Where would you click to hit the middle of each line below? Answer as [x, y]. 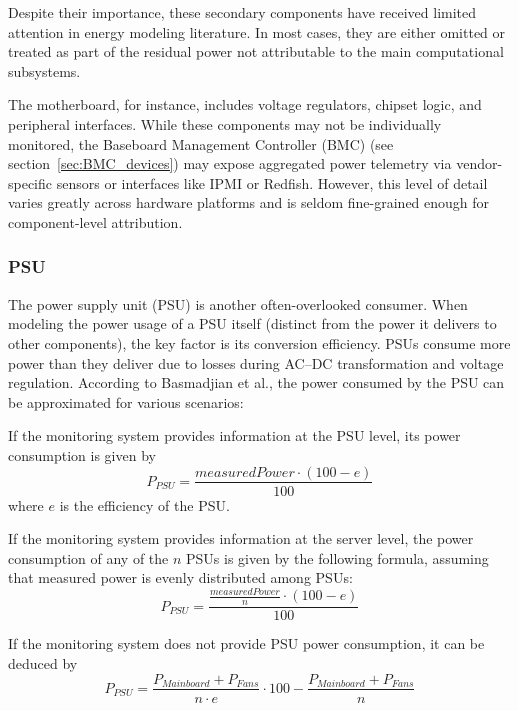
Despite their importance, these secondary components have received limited [242, 12]
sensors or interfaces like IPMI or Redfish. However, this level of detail [272, 182]
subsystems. [44, 70]
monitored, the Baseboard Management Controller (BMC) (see [201, 143]
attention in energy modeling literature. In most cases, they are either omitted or [257, 31]
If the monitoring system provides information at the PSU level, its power [234, 435]
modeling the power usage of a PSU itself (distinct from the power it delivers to [252, 323]
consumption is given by [82, 454]
